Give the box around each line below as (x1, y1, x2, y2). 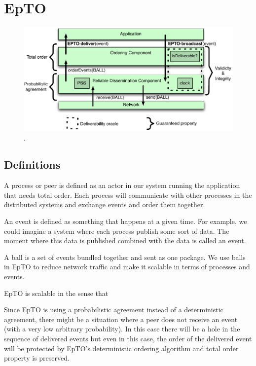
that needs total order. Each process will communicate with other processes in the (4, 189, 252, 200)
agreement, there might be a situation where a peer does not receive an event (4, 314, 238, 324)
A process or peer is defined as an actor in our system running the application (4, 180, 240, 190)
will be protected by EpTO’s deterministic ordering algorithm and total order (4, 343, 239, 353)
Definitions (4, 157, 61, 172)
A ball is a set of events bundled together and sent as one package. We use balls (4, 252, 246, 262)
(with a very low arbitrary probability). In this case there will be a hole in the (4, 324, 240, 334)
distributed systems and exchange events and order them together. (4, 199, 205, 210)
